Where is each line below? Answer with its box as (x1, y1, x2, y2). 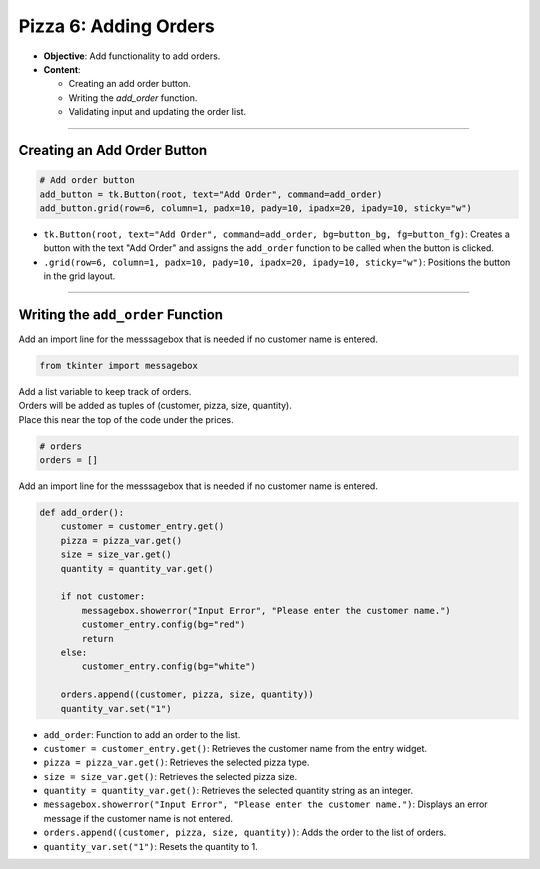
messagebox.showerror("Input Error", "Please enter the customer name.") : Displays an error (43, 798, 489, 810)
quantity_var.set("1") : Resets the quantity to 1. (43, 840, 259, 852)
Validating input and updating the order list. (68, 106, 247, 118)
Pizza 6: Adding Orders (18, 15, 215, 37)
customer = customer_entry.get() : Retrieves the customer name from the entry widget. (43, 742, 428, 754)
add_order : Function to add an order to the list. (43, 728, 241, 740)
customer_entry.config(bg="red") (81, 619, 246, 630)
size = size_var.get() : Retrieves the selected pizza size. (43, 770, 298, 782)
